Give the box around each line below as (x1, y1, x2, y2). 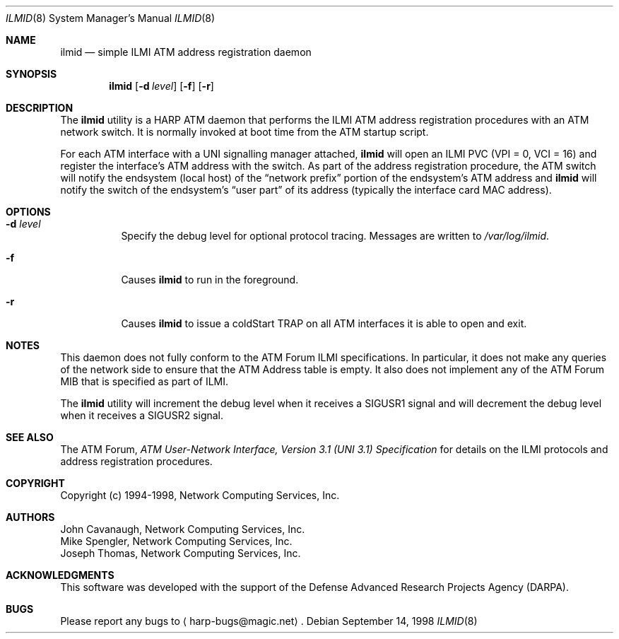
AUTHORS (6, 511, 55, 523)
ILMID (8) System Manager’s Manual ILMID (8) (6, 12, 216, 24)
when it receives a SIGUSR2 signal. (60, 409, 224, 421)
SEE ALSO (6, 431, 54, 443)
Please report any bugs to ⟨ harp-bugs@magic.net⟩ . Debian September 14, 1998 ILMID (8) (60, 615, 478, 627)
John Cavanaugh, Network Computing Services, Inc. (60, 523, 305, 535)
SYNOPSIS (6, 68, 57, 80)
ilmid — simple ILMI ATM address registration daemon (60, 46, 312, 58)
